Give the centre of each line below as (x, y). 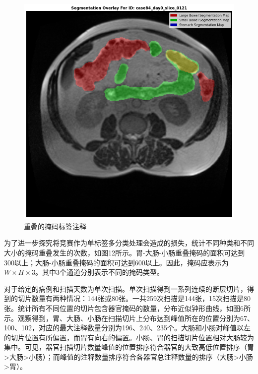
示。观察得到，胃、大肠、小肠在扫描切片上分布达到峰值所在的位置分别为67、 (129, 318)
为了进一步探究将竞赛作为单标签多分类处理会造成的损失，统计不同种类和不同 (129, 243)
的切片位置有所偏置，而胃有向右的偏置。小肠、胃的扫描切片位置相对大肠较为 (129, 337)
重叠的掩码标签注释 (55, 226)
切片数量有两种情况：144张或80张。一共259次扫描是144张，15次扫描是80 (134, 298)
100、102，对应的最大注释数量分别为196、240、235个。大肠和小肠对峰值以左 (127, 328)
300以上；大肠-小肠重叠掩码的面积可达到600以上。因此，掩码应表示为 (116, 262)
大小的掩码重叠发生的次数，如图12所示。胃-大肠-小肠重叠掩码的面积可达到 (125, 252)
